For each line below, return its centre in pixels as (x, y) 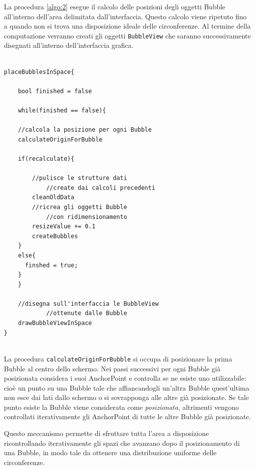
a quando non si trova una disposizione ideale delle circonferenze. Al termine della (127, 26)
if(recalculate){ (46, 159)
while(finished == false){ (62, 110)
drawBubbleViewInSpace (55, 323)
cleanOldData (53, 198)
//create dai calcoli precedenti (100, 188)
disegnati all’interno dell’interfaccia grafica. (69, 45)
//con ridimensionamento (86, 217)
